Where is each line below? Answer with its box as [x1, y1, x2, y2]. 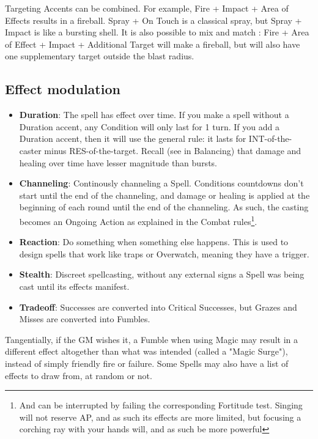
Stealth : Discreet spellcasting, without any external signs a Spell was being [19, 268, 305, 281]
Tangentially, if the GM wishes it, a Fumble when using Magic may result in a [5, 333, 298, 345]
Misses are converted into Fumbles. [19, 312, 150, 325]
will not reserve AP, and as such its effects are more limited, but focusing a [19, 410, 301, 423]
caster [19, 144, 42, 157]
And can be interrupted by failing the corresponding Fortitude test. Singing [19, 399, 303, 411]
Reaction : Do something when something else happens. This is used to [19, 235, 289, 248]
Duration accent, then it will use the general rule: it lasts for [19, 132, 246, 145]
